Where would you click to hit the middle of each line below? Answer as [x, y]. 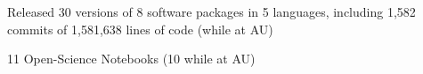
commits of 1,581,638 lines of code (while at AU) [140, 29]
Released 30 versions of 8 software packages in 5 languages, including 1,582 [211, 11]
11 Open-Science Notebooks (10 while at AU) [131, 59]
